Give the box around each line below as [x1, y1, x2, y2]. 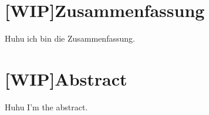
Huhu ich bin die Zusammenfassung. [5, 32, 135, 45]
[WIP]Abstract [5, 66, 127, 90]
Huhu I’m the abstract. [5, 100, 88, 113]
